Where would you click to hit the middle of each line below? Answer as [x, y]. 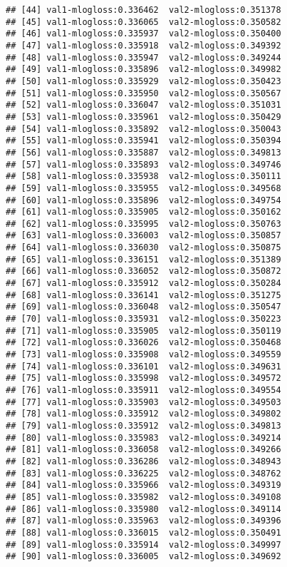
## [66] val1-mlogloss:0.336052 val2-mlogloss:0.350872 [143, 271]
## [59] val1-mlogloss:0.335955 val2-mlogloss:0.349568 [143, 188]
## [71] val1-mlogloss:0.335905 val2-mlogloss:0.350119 [143, 331]
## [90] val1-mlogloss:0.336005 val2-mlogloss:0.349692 [143, 557]
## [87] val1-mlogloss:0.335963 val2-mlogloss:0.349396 [143, 521]
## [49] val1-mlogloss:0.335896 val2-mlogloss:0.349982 [143, 70]
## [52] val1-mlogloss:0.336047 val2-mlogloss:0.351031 [143, 105]
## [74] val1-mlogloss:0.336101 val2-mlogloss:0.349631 [143, 366]
